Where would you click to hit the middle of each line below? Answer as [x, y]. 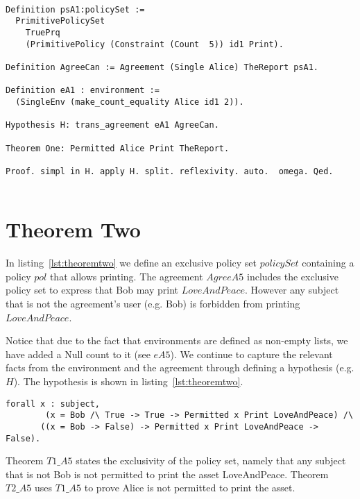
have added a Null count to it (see [78, 354]
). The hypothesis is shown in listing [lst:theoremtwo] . [128, 381]
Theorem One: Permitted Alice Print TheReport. [118, 148]
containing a [328, 263]
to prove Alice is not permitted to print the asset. [190, 488]
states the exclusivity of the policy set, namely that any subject [211, 460]
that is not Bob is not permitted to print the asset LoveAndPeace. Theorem [167, 474]
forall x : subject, [53, 404]
